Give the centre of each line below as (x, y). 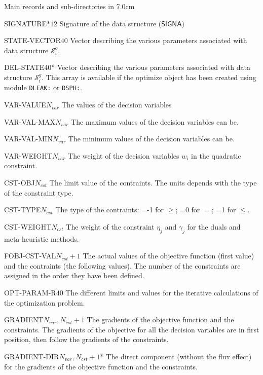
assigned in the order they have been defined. (74, 275)
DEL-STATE (24, 67)
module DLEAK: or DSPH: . (43, 87)
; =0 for (188, 210)
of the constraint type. (39, 192)
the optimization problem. (45, 302)
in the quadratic (216, 155)
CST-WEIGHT (28, 226)
